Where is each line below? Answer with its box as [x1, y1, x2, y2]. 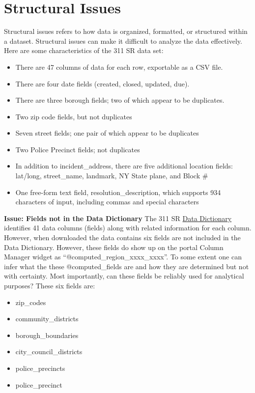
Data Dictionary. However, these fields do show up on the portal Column [4, 242, 224, 252]
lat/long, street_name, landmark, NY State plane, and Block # [15, 170, 208, 181]
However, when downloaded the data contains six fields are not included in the [4, 232, 241, 243]
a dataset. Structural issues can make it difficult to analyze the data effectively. [4, 35, 242, 46]
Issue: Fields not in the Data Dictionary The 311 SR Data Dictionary [4, 213, 232, 223]
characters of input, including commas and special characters [15, 196, 199, 207]
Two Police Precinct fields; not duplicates [15, 144, 140, 154]
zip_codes [15, 297, 46, 307]
